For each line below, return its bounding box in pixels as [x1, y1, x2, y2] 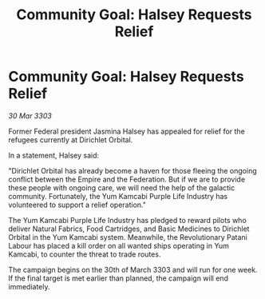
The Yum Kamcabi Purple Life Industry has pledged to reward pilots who [8, 215, 247, 225]
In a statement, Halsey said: [8, 150, 100, 160]
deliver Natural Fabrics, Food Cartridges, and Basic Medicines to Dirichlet [8, 224, 250, 233]
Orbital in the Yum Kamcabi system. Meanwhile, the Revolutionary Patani [8, 232, 247, 241]
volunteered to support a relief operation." [8, 200, 146, 209]
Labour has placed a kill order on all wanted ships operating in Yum [8, 241, 230, 250]
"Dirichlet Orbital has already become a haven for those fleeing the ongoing [8, 165, 257, 175]
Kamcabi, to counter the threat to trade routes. [8, 249, 161, 259]
